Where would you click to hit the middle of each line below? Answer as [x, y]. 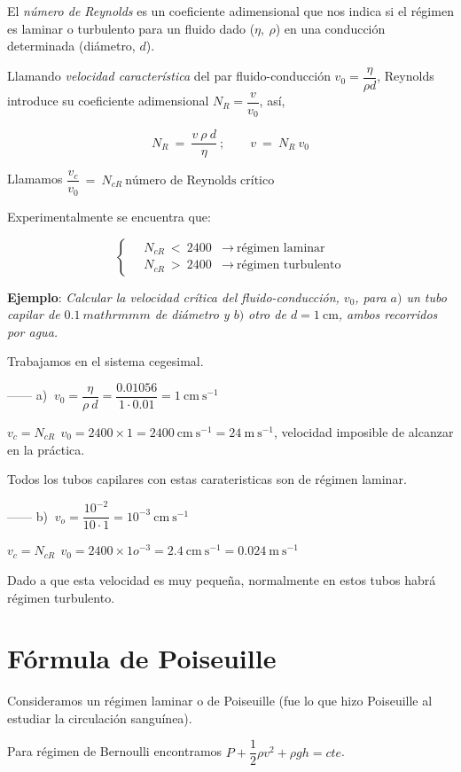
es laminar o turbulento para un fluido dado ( [131, 28]
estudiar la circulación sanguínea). [100, 717]
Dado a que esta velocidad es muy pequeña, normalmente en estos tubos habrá [222, 579]
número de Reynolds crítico [200, 180]
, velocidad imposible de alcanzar [364, 431]
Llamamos [35, 179]
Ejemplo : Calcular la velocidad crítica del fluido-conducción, [173, 296]
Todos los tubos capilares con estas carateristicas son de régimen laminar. [207, 479]
